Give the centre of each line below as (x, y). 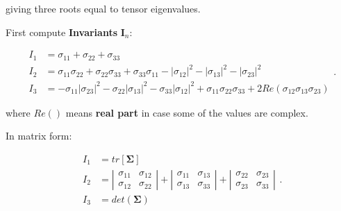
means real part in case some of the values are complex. (187, 112)
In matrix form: (39, 136)
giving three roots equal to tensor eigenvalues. (103, 8)
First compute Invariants (61, 32)
